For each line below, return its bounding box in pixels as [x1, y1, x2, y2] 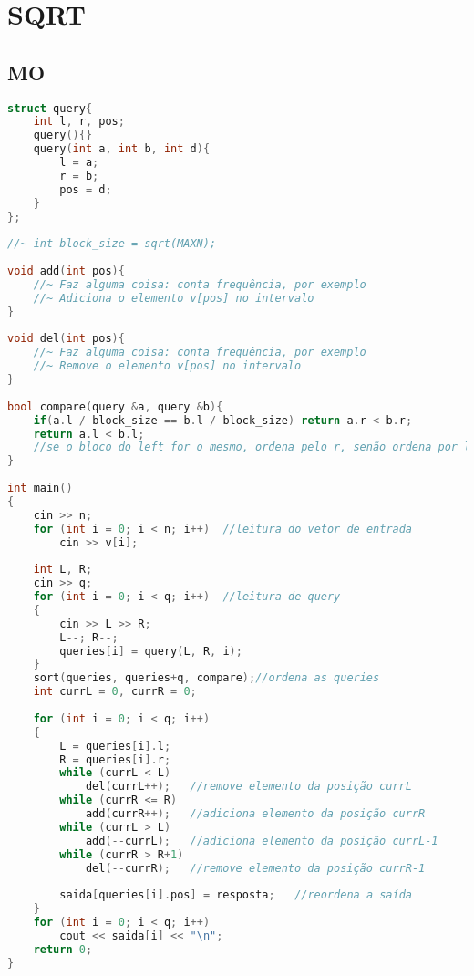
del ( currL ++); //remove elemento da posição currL [85, 780, 412, 794]
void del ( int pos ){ [7, 332, 125, 346]
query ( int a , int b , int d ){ [33, 142, 211, 156]
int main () [7, 482, 73, 495]
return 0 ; [33, 942, 93, 956]
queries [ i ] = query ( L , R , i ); [59, 644, 242, 658]
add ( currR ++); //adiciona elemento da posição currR [85, 807, 426, 821]
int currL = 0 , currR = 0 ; [33, 685, 197, 699]
